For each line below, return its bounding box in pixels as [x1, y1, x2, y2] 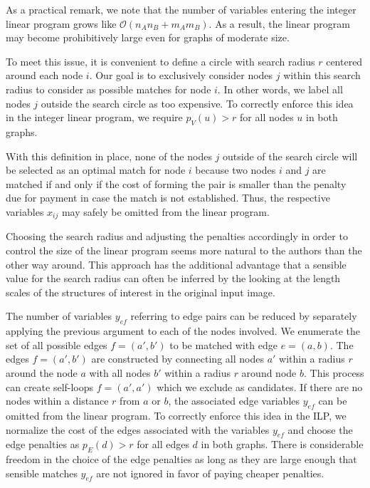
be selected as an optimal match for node [6, 162, 186, 177]
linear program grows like [6, 16, 117, 31]
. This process [303, 365, 364, 380]
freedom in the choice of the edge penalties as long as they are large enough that [6, 452, 357, 467]
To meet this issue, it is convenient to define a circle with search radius [6, 53, 315, 68]
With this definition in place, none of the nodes [6, 148, 212, 163]
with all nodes [89, 365, 151, 380]
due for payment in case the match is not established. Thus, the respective [6, 190, 330, 205]
